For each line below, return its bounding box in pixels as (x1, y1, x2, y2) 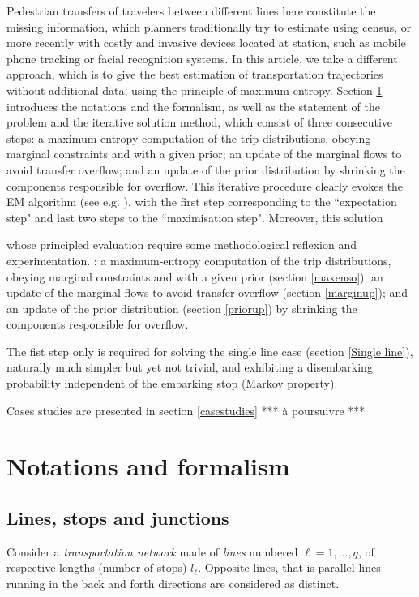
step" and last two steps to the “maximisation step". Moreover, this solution (6, 208, 383, 225)
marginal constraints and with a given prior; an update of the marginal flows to (6, 145, 402, 162)
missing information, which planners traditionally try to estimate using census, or (6, 18, 412, 35)
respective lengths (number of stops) (6, 559, 187, 576)
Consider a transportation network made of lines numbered (6, 543, 298, 560)
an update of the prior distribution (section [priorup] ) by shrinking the (6, 299, 357, 316)
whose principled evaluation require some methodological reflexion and (6, 236, 357, 253)
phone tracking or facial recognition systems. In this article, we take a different (6, 49, 398, 67)
